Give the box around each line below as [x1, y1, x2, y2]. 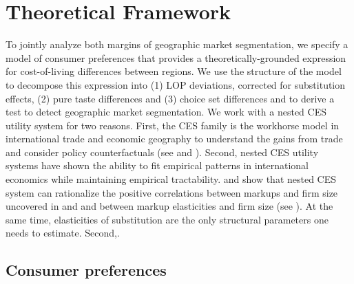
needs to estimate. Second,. [6, 226, 120, 240]
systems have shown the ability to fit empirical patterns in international [6, 158, 309, 173]
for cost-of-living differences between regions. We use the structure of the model [6, 64, 342, 78]
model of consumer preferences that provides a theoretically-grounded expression [6, 50, 346, 65]
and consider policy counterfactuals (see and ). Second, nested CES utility [6, 144, 319, 159]
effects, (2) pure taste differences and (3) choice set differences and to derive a [6, 91, 335, 105]
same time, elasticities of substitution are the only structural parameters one [6, 212, 329, 226]
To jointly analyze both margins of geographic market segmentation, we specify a [6, 37, 348, 52]
